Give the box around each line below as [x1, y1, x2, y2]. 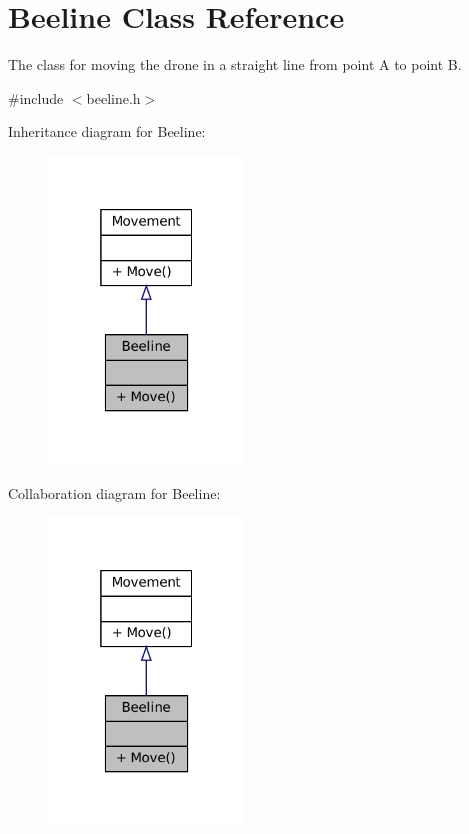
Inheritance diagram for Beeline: [8, 121, 206, 142]
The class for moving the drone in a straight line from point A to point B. [8, 54, 462, 75]
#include [8, 87, 64, 108]
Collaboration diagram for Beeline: [8, 482, 221, 503]
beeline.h [86, 87, 141, 108]
